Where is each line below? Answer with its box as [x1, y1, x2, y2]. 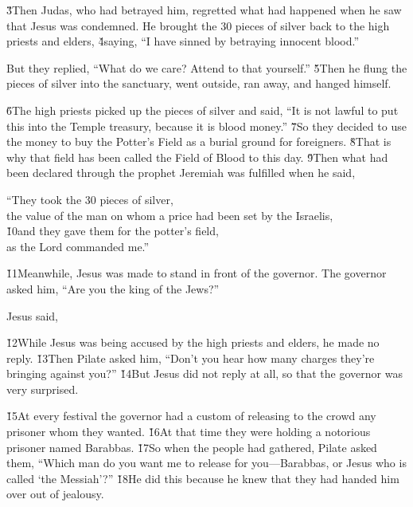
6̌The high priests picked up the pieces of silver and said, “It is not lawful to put [6, 101, 399, 118]
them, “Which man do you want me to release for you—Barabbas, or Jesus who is [6, 454, 407, 471]
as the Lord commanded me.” [6, 238, 150, 254]
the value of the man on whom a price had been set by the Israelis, [6, 206, 333, 223]
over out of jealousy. [6, 485, 104, 502]
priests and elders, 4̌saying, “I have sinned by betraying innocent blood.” [6, 33, 360, 49]
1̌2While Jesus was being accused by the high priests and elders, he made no [6, 334, 380, 351]
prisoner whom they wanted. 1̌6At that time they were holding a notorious [6, 423, 371, 440]
